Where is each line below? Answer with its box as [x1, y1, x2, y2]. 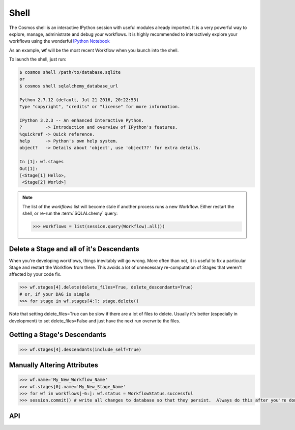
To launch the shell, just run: [9, 57, 66, 62]
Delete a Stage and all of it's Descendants [9, 245, 140, 253]
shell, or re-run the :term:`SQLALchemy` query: [22, 210, 118, 216]
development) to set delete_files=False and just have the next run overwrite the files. [9, 317, 180, 324]
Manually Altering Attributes [9, 361, 98, 369]
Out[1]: [19, 166, 38, 172]
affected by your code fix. [9, 271, 61, 277]
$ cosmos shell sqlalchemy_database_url [19, 83, 118, 88]
